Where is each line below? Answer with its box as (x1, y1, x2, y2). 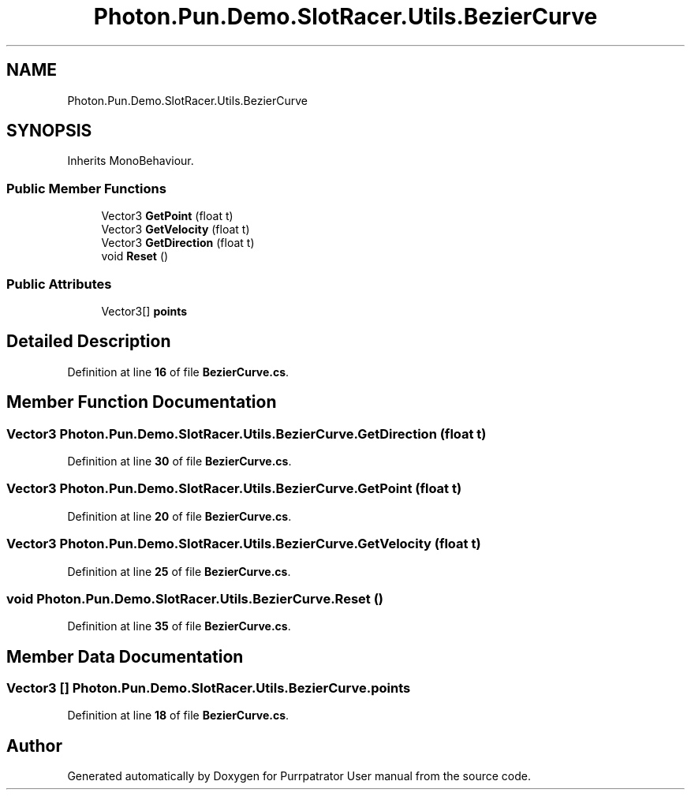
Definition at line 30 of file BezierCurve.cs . (67, 454, 292, 468)
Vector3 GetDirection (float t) (101, 236, 255, 250)
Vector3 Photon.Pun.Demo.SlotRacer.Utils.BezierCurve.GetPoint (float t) (6, 480, 462, 497)
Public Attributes (6, 275, 112, 292)
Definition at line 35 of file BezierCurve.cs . (67, 619, 291, 633)
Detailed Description (6, 331, 171, 352)
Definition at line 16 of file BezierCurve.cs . (67, 364, 289, 379)
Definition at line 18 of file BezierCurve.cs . (67, 708, 289, 723)
